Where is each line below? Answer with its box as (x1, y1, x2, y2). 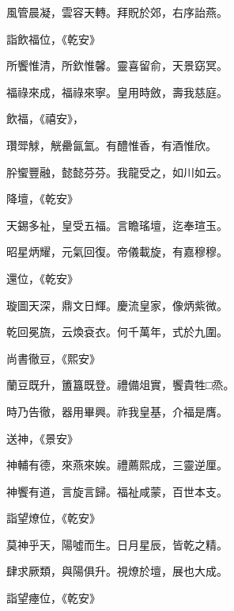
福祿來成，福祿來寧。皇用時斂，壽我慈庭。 (6, 83, 228, 100)
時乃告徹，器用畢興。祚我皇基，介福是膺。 (6, 403, 228, 419)
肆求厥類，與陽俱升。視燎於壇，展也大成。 (6, 563, 228, 579)
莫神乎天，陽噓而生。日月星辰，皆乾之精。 (6, 536, 228, 552)
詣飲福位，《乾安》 (6, 30, 100, 47)
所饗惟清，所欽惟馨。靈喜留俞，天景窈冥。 (6, 57, 228, 74)
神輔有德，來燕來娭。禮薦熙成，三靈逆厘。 (6, 456, 228, 473)
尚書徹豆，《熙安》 (6, 349, 100, 366)
